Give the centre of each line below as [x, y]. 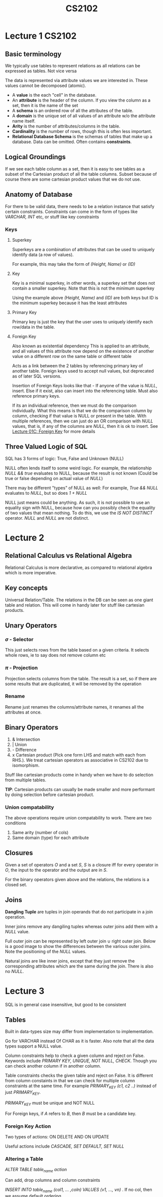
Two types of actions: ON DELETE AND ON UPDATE [57, 1137]
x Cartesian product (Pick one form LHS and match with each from [79, 755]
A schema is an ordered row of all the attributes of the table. [73, 111]
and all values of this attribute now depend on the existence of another [83, 351]
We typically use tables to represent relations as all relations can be [72, 66]
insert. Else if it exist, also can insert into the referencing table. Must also [85, 391]
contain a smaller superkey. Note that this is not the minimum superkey [83, 288]
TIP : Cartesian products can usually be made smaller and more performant [80, 789]
